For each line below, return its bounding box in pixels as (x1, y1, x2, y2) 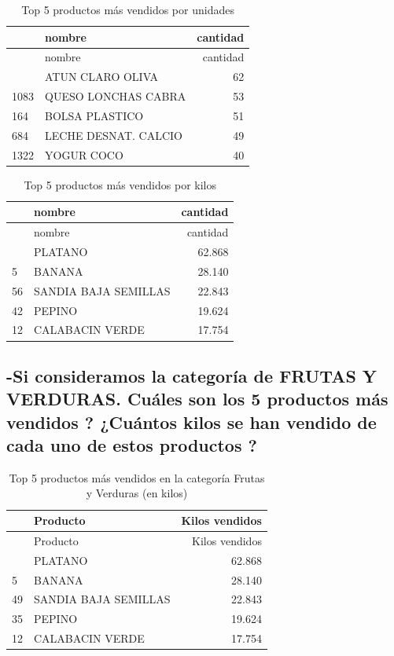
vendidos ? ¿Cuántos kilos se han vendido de (6, 409, 377, 434)
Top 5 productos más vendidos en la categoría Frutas (9, 469, 265, 486)
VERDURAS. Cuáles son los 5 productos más (6, 387, 388, 411)
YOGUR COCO (45, 146, 123, 163)
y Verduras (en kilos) (86, 485, 188, 501)
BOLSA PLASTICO (45, 107, 144, 123)
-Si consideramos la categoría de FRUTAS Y (6, 363, 377, 387)
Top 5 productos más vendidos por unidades (21, 2, 234, 17)
